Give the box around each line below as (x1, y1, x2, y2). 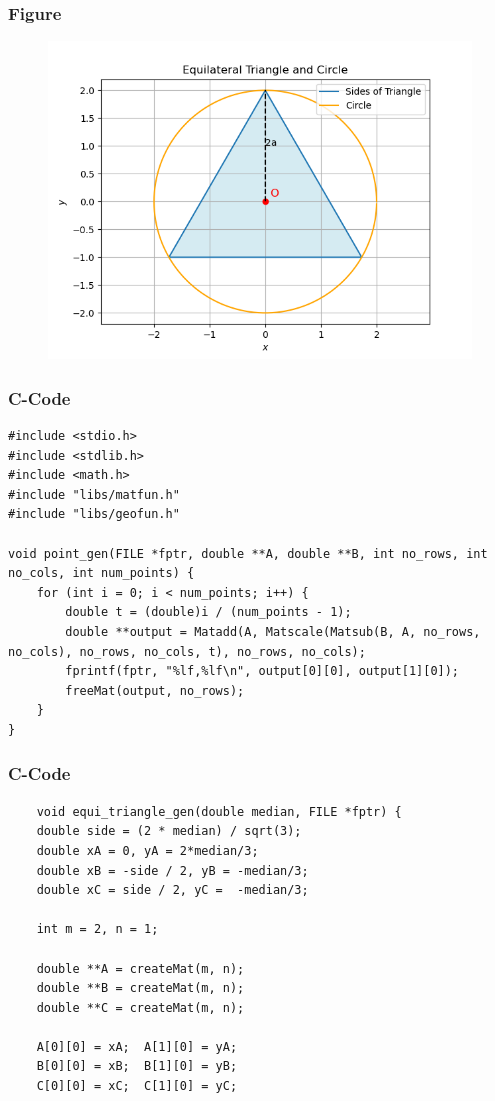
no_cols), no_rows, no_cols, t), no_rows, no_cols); (8, 644, 366, 659)
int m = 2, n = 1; (36, 922, 159, 937)
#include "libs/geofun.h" (8, 507, 180, 522)
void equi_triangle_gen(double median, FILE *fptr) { (36, 804, 402, 819)
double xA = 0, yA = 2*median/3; (36, 843, 259, 858)
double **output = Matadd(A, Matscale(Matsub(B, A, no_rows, (65, 624, 481, 639)
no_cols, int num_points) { (8, 566, 195, 581)
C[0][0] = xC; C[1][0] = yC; (36, 1079, 238, 1094)
